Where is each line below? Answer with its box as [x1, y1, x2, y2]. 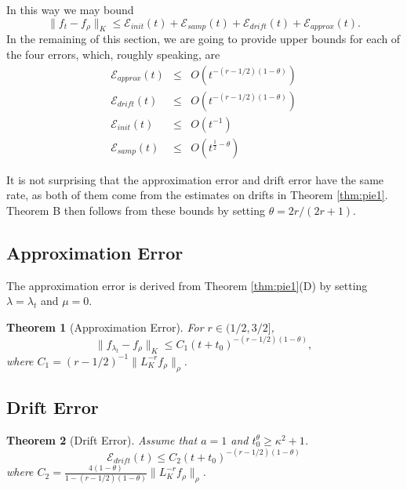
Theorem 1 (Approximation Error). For [6, 318, 204, 335]
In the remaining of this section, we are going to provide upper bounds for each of [6, 31, 401, 47]
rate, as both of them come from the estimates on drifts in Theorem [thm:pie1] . [6, 187, 388, 203]
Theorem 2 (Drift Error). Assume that [6, 431, 198, 448]
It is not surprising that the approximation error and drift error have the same [6, 171, 384, 187]
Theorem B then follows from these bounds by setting [6, 201, 265, 218]
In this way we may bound [6, 2, 134, 17]
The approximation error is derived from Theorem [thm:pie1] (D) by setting [6, 277, 368, 293]
